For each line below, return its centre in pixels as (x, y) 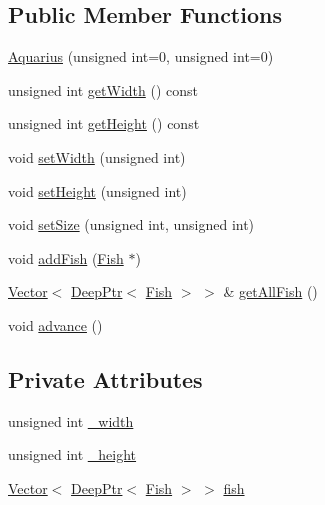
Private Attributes (105, 378)
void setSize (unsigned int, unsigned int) (131, 224)
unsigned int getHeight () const (104, 123)
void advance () (55, 324)
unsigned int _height (72, 454)
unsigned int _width (71, 420)
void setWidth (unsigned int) (97, 156)
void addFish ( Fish (66, 257)
